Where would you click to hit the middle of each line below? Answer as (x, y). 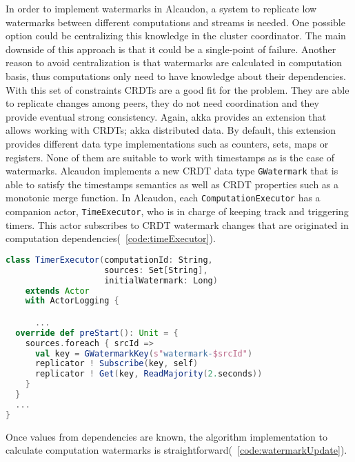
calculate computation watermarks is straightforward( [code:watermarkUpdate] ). (176, 450)
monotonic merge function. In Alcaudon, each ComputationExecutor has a (163, 198)
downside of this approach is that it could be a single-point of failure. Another (171, 49)
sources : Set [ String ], (156, 270)
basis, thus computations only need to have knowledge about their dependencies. (176, 76)
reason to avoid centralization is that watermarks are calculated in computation (174, 62)
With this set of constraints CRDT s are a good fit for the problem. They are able (177, 89)
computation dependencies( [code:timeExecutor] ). (111, 238)
